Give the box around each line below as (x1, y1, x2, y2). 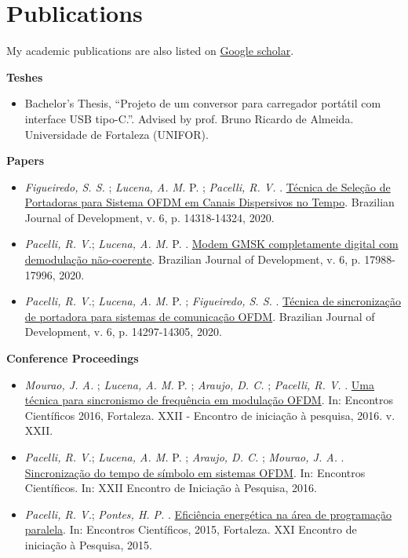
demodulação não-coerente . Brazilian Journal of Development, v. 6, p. (24, 251, 361, 268)
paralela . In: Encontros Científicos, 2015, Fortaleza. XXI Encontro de (24, 521, 357, 538)
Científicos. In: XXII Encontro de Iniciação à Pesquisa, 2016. (24, 480, 317, 496)
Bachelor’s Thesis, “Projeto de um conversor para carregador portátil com (24, 95, 381, 111)
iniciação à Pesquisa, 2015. (24, 536, 152, 553)
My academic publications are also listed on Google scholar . (6, 42, 294, 59)
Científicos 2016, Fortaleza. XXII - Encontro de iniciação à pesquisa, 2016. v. (24, 407, 395, 423)
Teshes (6, 68, 43, 85)
